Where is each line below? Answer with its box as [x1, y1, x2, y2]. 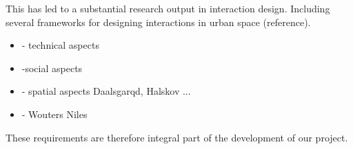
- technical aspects [21, 38, 99, 52]
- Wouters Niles [21, 106, 88, 121]
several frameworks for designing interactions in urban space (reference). [6, 14, 311, 29]
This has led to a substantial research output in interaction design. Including [6, 1, 330, 15]
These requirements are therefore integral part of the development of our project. [6, 130, 348, 144]
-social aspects [21, 60, 83, 75]
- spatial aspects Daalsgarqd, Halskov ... [21, 84, 191, 98]
